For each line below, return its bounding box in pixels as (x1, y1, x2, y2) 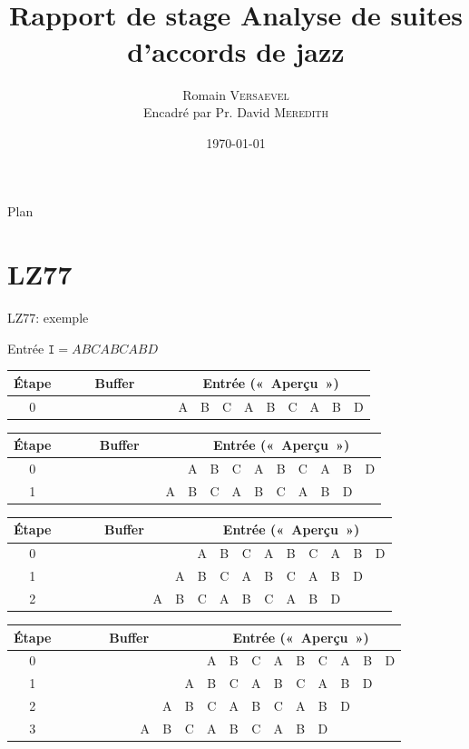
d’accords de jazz (127, 32, 345, 69)
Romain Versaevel (182, 85, 289, 104)
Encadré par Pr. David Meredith (142, 103, 329, 122)
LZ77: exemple (7, 308, 89, 326)
